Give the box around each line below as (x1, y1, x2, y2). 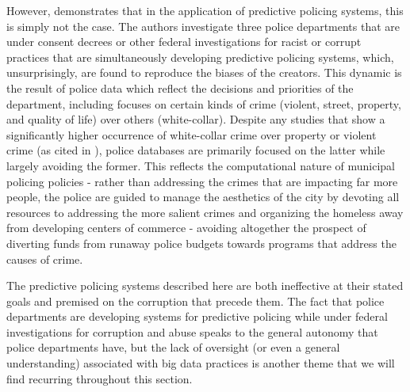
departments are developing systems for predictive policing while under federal (6, 308, 388, 325)
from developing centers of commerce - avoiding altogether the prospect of (6, 219, 366, 236)
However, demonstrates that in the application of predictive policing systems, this (6, 2, 404, 18)
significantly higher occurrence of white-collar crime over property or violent (6, 126, 377, 143)
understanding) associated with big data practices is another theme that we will (6, 355, 395, 371)
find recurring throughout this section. (6, 370, 193, 386)
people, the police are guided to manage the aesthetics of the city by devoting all (6, 188, 400, 205)
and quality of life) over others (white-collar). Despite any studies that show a (6, 111, 385, 127)
